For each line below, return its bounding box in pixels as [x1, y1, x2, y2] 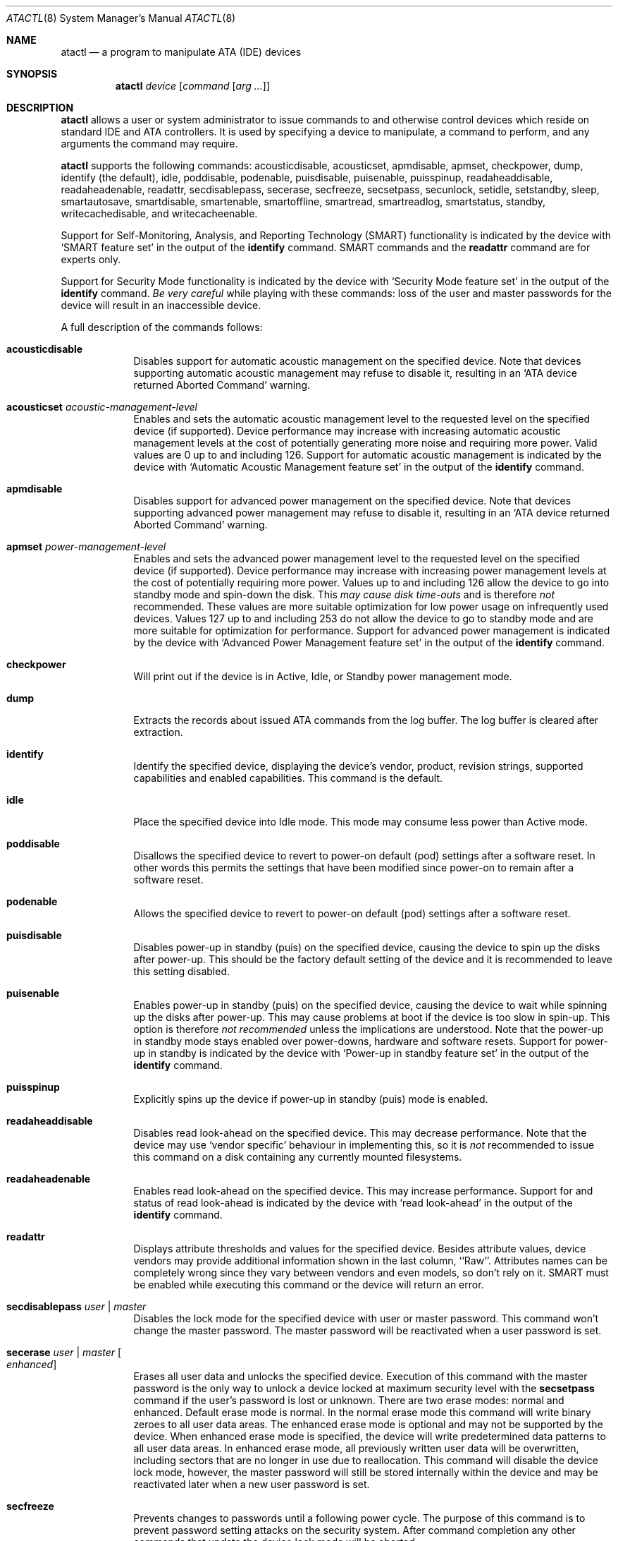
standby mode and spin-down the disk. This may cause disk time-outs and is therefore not [133, 588, 555, 600]
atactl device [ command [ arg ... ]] [115, 80, 271, 92]
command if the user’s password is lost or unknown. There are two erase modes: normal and [133, 1394, 564, 1406]
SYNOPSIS [6, 68, 58, 80]
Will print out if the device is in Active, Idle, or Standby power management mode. [133, 670, 512, 682]
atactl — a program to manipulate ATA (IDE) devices [61, 46, 302, 58]
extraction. [133, 726, 183, 738]
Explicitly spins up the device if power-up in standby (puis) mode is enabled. [133, 1093, 488, 1105]
